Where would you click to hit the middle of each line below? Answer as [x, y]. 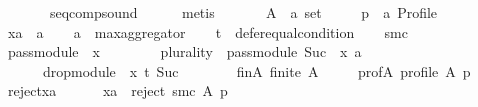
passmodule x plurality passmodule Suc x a [184, 51]
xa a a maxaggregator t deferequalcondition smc [207, 31]
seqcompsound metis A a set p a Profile [243, 12]
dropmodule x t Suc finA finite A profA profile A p [256, 70]
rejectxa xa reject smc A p [117, 90]
